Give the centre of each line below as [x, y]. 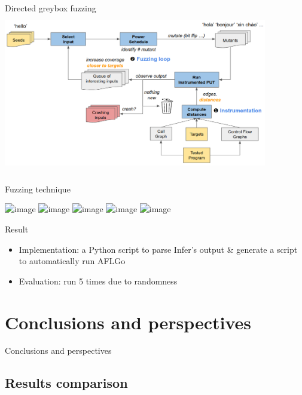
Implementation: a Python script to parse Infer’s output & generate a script [158, 249]
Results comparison [66, 383]
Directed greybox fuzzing [51, 8]
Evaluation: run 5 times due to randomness [98, 281]
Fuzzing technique [38, 189]
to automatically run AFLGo [72, 261]
